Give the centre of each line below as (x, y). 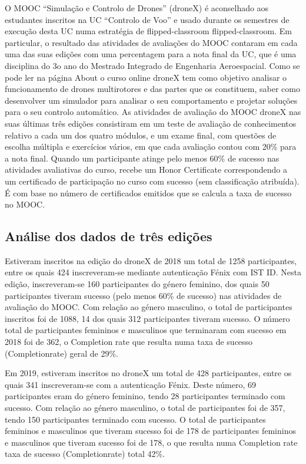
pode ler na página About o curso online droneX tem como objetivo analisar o (146, 77)
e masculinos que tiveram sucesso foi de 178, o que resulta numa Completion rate (151, 442)
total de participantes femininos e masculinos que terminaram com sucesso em (146, 330)
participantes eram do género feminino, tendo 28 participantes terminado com (145, 396)
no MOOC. (25, 204)
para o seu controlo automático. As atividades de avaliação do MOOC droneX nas (153, 112)
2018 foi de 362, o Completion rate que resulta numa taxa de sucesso (129, 342)
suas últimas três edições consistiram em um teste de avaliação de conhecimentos (151, 123)
